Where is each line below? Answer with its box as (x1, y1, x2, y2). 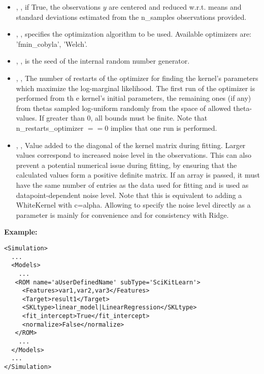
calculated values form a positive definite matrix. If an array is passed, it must (16, 169, 260, 180)
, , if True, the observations (16, 2, 101, 12)
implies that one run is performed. (110, 122, 217, 133)
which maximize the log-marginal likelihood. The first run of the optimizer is (16, 82, 255, 93)
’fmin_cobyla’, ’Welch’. (16, 38, 87, 49)
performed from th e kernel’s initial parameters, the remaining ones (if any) (16, 93, 251, 103)
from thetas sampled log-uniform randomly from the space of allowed (16, 102, 231, 113)
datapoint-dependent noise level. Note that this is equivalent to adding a (16, 189, 242, 200)
